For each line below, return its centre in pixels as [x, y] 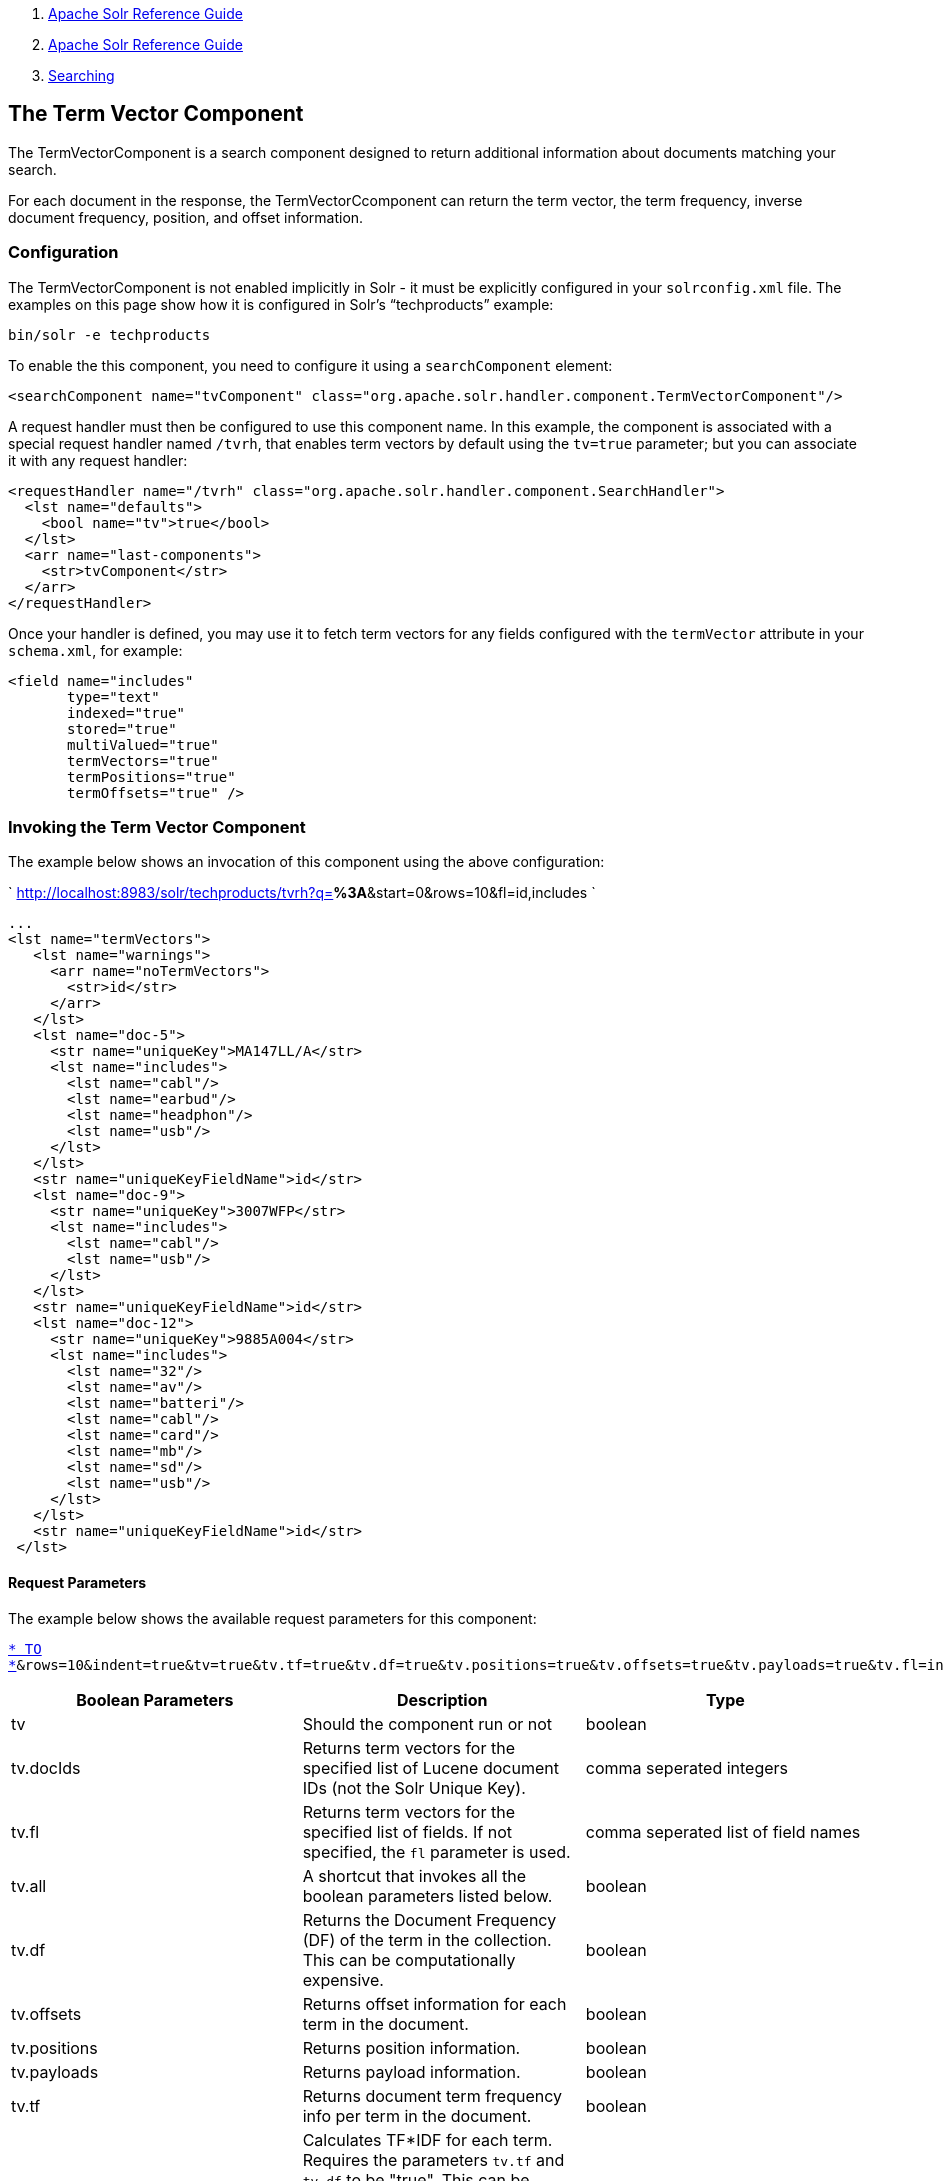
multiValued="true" [143, 744]
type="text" [113, 696]
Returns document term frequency [432, 2095]
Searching [81, 75]
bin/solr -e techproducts [109, 334]
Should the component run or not [427, 1723]
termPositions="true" [151, 776]
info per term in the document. [417, 2115]
